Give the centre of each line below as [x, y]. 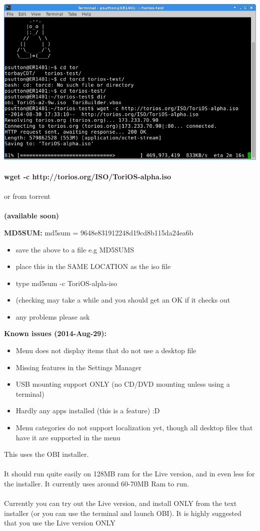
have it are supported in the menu [68, 437]
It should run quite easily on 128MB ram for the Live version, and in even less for [129, 474]
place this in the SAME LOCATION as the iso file [93, 266]
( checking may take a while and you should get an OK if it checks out [123, 300]
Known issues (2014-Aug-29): [55, 333]
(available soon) [32, 216]
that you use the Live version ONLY [60, 523]
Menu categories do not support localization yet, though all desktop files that [134, 428]
